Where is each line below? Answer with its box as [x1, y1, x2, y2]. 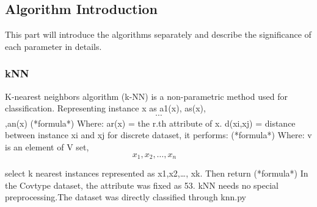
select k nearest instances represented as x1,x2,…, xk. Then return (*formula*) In [5, 167, 308, 180]
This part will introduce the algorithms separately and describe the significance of [5, 28, 312, 41]
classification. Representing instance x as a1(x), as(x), [5, 102, 206, 114]
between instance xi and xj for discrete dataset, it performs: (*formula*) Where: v [5, 128, 312, 141]
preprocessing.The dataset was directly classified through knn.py [5, 191, 246, 203]
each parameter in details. [5, 40, 102, 52]
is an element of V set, [5, 140, 89, 153]
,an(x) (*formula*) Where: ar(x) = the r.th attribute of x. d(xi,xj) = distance [5, 116, 296, 129]
